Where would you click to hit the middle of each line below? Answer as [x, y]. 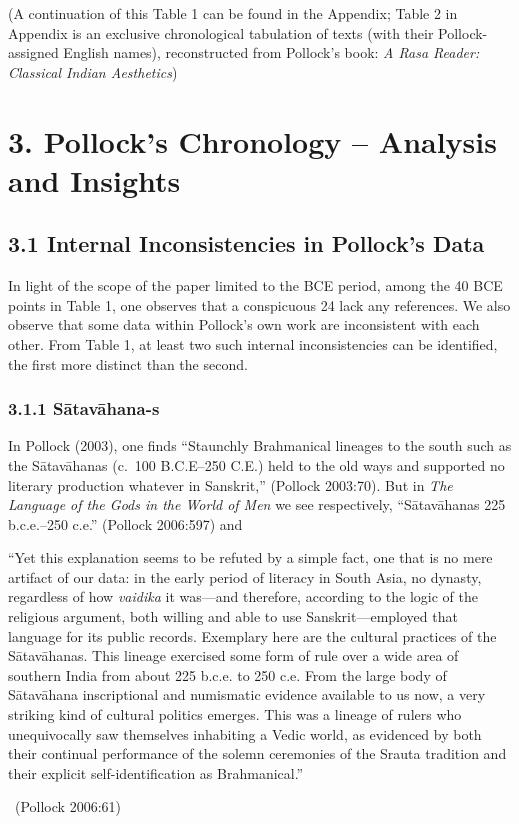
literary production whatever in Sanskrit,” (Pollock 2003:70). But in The [230, 484]
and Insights [94, 179]
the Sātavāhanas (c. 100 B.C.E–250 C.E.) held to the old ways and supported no [256, 464]
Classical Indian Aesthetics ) [93, 71]
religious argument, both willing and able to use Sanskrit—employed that [233, 616]
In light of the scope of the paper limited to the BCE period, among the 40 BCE [255, 285]
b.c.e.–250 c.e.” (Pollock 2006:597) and [125, 523]
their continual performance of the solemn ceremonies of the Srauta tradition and [257, 753]
